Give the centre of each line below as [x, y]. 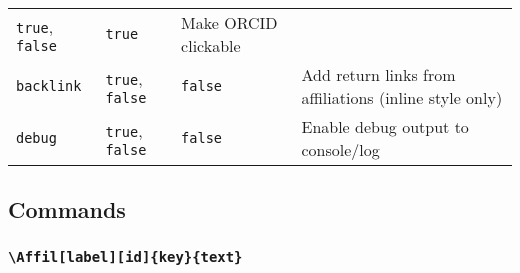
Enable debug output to [385, 126]
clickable [211, 45]
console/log [340, 149]
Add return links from [378, 74]
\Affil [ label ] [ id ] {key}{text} [125, 256]
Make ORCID [229, 22]
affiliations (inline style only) [402, 97]
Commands [67, 209]
